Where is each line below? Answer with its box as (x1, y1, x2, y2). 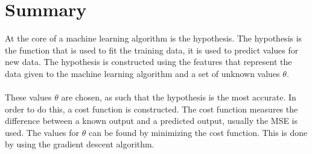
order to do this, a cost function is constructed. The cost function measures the (5, 102, 298, 115)
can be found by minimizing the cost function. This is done (88, 126, 308, 138)
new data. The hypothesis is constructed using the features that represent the (5, 55, 292, 68)
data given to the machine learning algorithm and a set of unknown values (5, 67, 280, 79)
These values (5, 91, 52, 103)
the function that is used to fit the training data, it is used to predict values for (5, 43, 299, 56)
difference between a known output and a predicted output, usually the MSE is (5, 114, 298, 127)
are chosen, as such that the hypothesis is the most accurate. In (61, 91, 296, 103)
